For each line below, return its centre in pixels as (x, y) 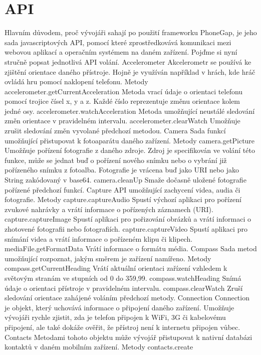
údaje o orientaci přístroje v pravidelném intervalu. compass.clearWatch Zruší (124, 288)
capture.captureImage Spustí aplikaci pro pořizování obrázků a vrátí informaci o (128, 219)
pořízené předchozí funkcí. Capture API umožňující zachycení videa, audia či (122, 189)
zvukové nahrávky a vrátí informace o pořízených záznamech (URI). (109, 209)
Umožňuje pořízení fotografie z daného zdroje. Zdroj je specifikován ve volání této (130, 150)
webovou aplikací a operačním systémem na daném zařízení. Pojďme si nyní (121, 52)
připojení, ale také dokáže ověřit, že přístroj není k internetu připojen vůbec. (122, 327)
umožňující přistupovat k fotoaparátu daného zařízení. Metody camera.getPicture (130, 140)
